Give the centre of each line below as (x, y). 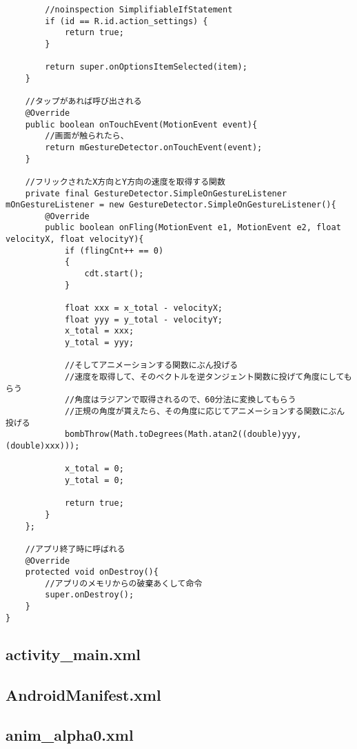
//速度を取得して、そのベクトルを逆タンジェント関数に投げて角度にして (204, 377)
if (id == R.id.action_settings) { (126, 21)
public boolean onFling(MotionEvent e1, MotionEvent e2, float (193, 228)
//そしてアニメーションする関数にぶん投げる (151, 366)
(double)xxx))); (43, 445)
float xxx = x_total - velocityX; (143, 308)
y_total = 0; (94, 480)
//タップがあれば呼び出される (83, 102)
